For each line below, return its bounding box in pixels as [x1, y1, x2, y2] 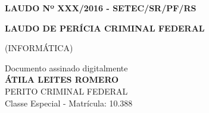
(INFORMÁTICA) [5, 42, 73, 54]
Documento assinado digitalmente [5, 61, 128, 74]
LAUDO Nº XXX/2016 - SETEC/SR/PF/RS [5, 2, 196, 14]
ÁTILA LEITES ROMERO [5, 73, 119, 86]
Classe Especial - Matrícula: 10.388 [5, 96, 133, 109]
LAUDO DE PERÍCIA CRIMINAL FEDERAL [5, 21, 205, 34]
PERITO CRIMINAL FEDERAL [5, 84, 128, 97]
